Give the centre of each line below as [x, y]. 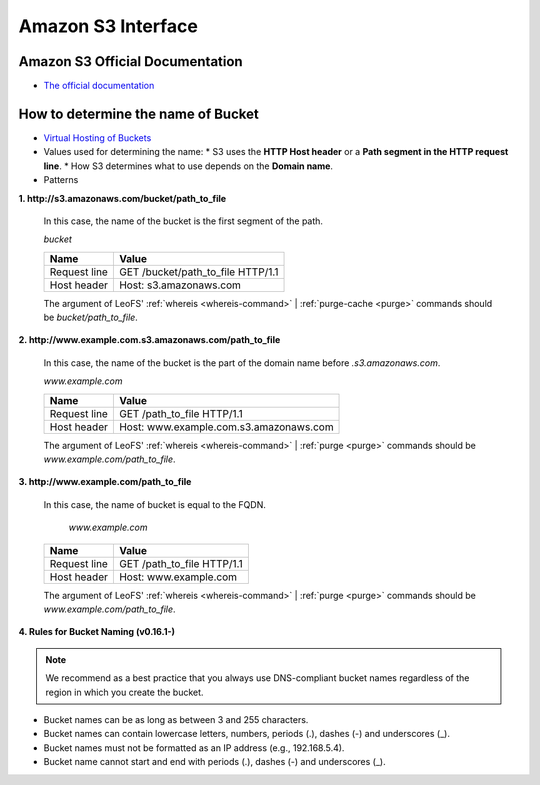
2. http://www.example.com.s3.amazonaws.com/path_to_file [149, 340]
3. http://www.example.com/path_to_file [105, 482]
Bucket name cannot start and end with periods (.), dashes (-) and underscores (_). [214, 762]
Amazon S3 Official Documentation [131, 61]
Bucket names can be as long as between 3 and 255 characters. [176, 719]
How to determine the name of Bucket [138, 113]
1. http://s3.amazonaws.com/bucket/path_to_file [122, 198]
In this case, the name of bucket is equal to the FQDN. [155, 504]
